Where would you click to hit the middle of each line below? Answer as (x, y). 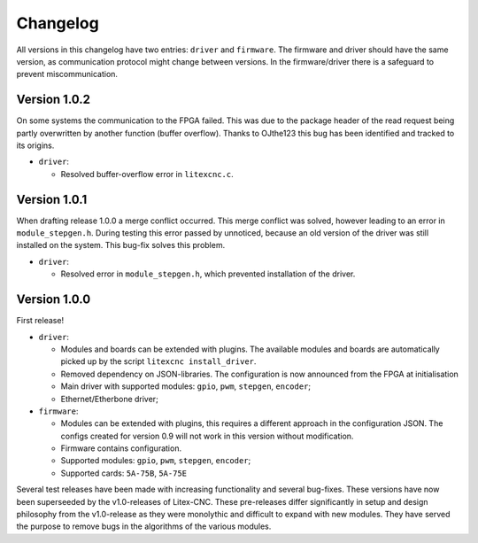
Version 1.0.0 (54, 300)
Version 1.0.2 (54, 100)
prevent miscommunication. (67, 74)
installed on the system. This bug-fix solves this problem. (121, 245)
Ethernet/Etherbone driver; (109, 399)
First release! (40, 321)
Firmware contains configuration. (121, 448)
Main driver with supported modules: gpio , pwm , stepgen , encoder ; (186, 386)
